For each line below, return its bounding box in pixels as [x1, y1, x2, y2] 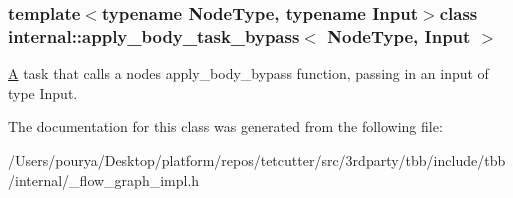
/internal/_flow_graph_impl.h [8, 169, 200, 190]
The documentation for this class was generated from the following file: [8, 116, 443, 137]
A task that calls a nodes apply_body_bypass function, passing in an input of [8, 63, 489, 84]
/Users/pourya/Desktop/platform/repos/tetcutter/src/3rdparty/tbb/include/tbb [8, 149, 506, 170]
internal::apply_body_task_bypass [8, 23, 300, 48]
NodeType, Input [327, 23, 471, 48]
